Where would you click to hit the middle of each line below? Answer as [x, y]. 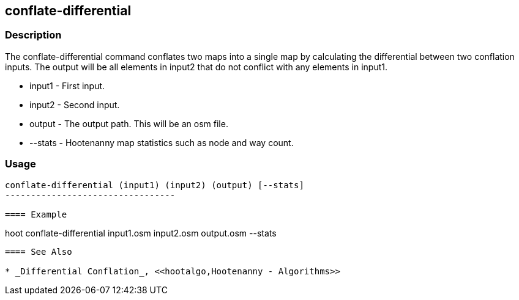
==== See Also [39, 251]
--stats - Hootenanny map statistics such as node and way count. [162, 142]
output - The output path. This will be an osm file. [129, 123]
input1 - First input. [67, 86]
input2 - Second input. [75, 104]
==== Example [36, 214]
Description [33, 35]
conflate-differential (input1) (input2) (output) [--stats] [155, 185]
